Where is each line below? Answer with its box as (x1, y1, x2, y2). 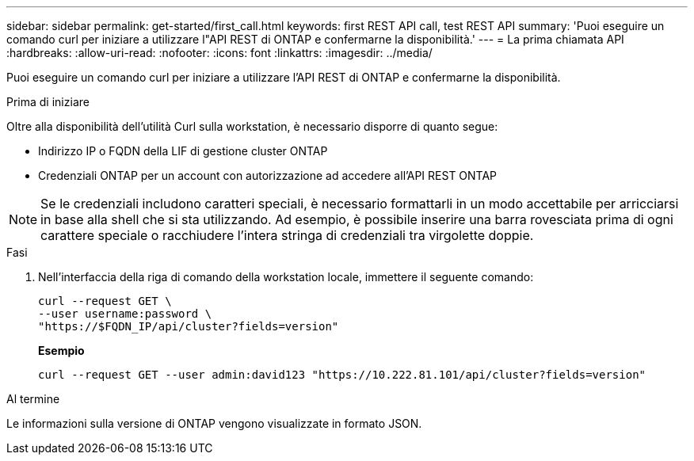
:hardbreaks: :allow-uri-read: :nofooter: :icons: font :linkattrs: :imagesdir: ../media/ (6, 46, 433, 59)
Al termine (6, 392, 60, 406)
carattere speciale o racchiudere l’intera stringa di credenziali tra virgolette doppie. (40, 227, 534, 243)
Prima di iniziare (6, 95, 90, 109)
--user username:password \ (38, 307, 212, 320)
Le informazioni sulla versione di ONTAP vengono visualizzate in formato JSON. (6, 417, 422, 430)
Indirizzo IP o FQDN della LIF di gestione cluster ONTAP (38, 144, 328, 158)
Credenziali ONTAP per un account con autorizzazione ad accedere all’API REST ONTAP (38, 169, 498, 182)
